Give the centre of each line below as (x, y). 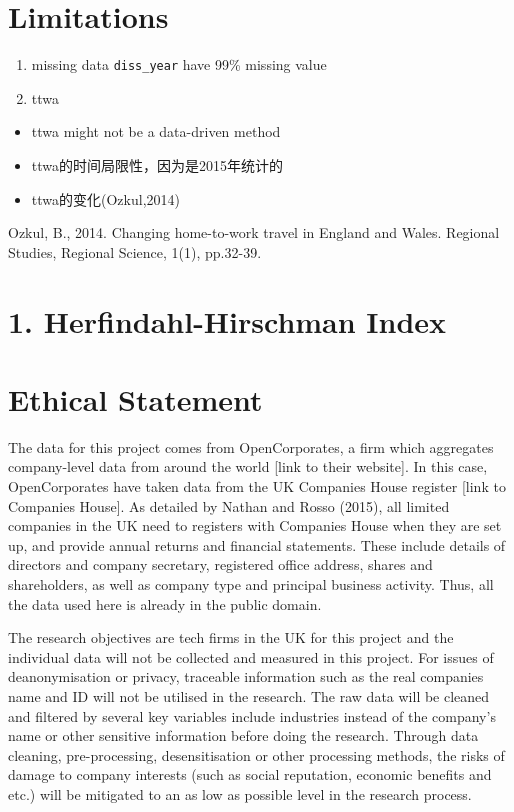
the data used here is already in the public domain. (165, 603)
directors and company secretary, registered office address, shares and (220, 564)
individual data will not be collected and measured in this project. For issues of (251, 656)
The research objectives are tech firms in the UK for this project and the (231, 637)
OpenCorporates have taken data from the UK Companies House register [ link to (257, 486)
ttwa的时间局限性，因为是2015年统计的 (157, 164)
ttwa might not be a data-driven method (156, 131)
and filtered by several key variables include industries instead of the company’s (252, 715)
